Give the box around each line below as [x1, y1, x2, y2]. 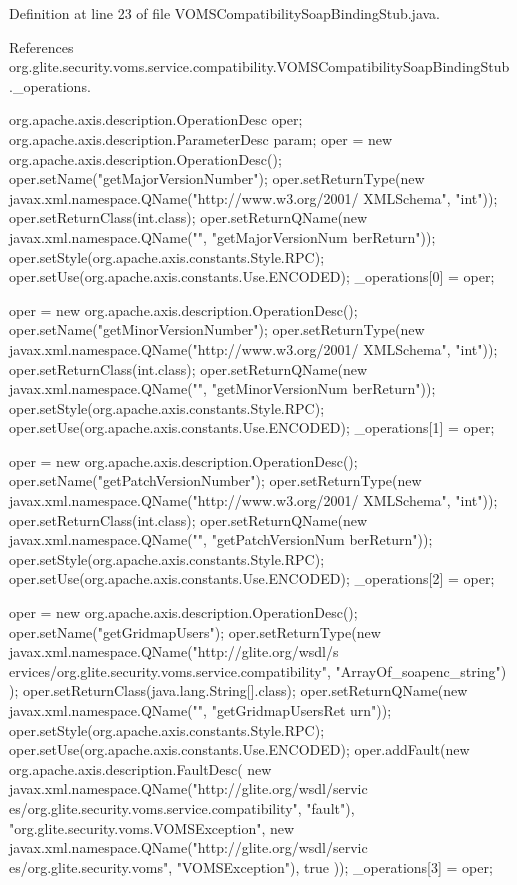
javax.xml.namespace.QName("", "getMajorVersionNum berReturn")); [9, 226, 436, 247]
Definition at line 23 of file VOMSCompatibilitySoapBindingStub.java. [9, 3, 440, 23]
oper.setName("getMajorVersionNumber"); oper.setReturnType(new [9, 168, 425, 189]
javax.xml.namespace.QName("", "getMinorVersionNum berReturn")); [9, 378, 436, 399]
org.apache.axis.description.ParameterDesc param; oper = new [9, 128, 393, 149]
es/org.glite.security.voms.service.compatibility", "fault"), [9, 797, 355, 818]
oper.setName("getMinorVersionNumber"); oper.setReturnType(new [9, 319, 425, 340]
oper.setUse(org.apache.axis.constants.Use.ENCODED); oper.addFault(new [9, 739, 470, 760]
